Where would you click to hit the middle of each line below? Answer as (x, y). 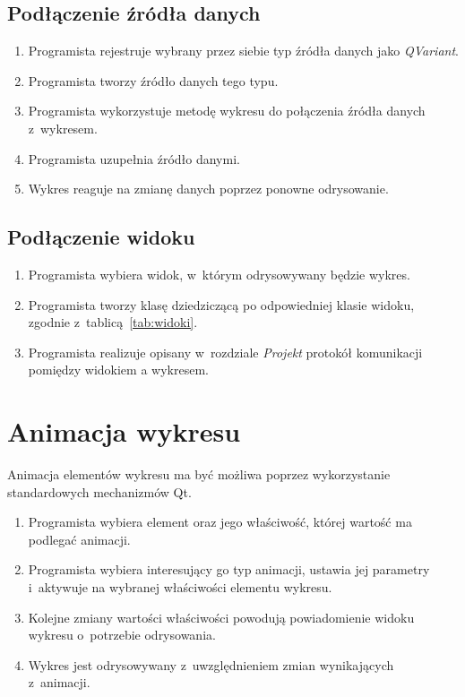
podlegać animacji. (79, 539)
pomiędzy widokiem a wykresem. (118, 370)
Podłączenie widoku (101, 237)
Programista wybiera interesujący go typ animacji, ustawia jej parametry (229, 569)
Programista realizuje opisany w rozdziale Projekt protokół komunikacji (225, 352)
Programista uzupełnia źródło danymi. (134, 158)
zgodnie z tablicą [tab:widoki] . (113, 322)
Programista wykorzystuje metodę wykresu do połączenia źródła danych (227, 111)
